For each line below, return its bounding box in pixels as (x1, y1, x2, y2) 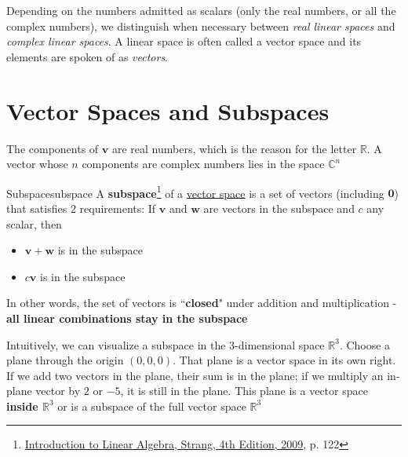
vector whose (6, 155, 68, 172)
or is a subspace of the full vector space (57, 397, 246, 414)
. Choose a (339, 336, 391, 353)
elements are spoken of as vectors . (6, 48, 169, 64)
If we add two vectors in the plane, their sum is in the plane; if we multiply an (6, 367, 384, 383)
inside (6, 397, 38, 414)
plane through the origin (6, 352, 124, 368)
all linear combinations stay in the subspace (6, 309, 248, 326)
